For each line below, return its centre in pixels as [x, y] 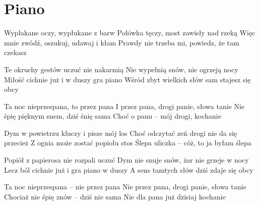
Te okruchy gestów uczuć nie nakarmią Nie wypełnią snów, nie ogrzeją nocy [121, 69]
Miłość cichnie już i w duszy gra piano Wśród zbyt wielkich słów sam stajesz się [127, 79]
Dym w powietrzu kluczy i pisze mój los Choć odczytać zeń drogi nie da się [121, 133]
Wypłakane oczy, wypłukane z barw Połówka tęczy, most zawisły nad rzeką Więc [130, 33]
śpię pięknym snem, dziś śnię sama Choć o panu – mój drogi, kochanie [113, 116]
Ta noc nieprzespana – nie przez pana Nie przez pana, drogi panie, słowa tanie [125, 187]
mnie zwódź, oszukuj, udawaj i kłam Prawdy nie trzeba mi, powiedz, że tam [122, 42]
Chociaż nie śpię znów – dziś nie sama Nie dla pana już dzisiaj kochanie [115, 196]
